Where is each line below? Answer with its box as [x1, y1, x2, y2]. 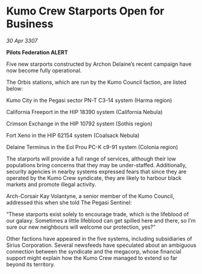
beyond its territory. [6, 261, 55, 268]
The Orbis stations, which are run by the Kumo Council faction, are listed [6, 78, 187, 86]
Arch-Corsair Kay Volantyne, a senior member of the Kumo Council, [6, 192, 175, 200]
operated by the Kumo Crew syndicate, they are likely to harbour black [6, 174, 182, 182]
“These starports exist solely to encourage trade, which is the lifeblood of [6, 210, 189, 218]
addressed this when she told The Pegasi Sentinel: [6, 199, 132, 206]
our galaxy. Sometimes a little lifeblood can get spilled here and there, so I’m [6, 217, 196, 224]
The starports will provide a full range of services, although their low [6, 155, 177, 162]
